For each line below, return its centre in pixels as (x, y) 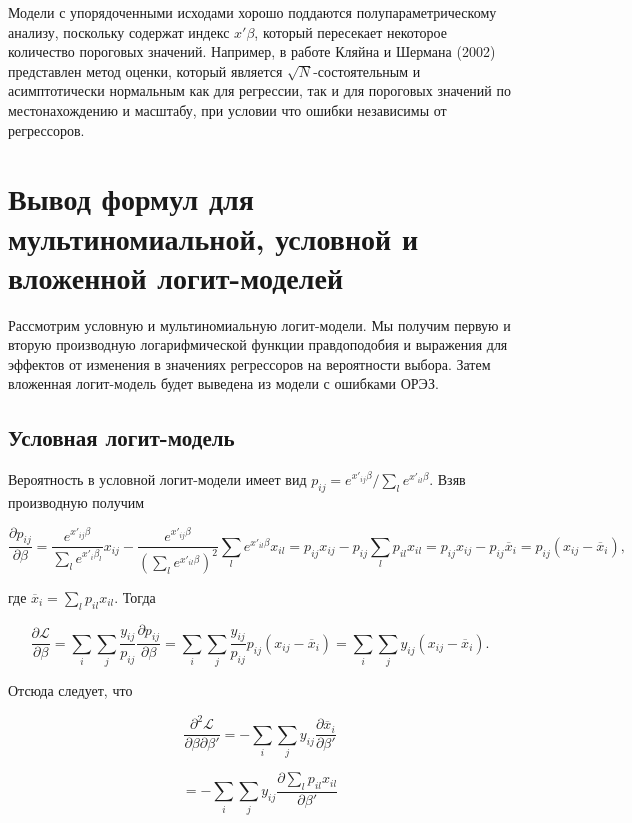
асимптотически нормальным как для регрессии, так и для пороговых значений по (259, 90)
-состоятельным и (367, 70)
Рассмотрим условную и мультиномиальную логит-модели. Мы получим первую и (259, 324)
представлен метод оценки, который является (145, 70)
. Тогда (135, 596)
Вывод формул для (131, 198)
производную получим (76, 502)
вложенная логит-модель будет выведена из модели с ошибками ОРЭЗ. (223, 383)
